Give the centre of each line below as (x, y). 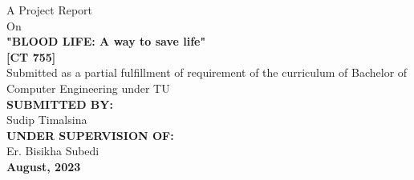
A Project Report (50, 10)
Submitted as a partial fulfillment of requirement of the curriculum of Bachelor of (207, 72)
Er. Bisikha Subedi (53, 151)
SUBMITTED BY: (60, 104)
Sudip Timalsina (47, 120)
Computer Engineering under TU (88, 88)
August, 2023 (44, 166)
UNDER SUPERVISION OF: (90, 135)
